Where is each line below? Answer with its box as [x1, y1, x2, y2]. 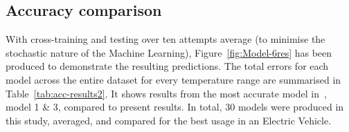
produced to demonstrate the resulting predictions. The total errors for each [6, 59, 329, 73]
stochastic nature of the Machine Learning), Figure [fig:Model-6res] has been [6, 45, 332, 59]
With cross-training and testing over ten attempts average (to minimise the [6, 32, 325, 46]
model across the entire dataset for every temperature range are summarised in [6, 72, 341, 86]
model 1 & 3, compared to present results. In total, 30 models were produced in [6, 100, 344, 114]
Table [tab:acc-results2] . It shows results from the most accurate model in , [6, 86, 327, 100]
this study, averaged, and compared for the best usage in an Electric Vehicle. [6, 113, 332, 127]
